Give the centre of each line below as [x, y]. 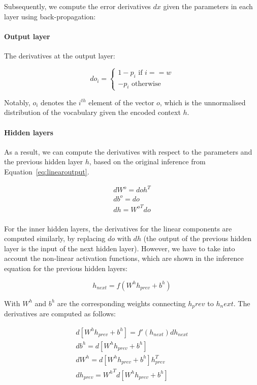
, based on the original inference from [147, 161]
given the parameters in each [208, 6]
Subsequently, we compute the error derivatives [77, 6]
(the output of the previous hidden [198, 238]
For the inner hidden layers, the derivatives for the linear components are [118, 228]
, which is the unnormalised [203, 102]
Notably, [17, 102]
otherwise [146, 84]
